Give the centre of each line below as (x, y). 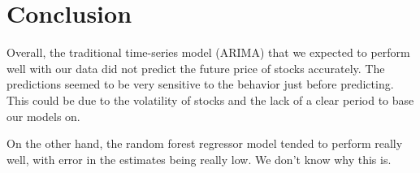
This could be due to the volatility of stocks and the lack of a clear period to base (210, 99)
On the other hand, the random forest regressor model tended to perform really (205, 143)
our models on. (43, 116)
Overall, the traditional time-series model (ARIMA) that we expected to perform (208, 52)
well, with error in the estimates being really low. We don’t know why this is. (199, 159)
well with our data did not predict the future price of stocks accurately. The (196, 68)
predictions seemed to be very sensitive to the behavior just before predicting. (200, 84)
